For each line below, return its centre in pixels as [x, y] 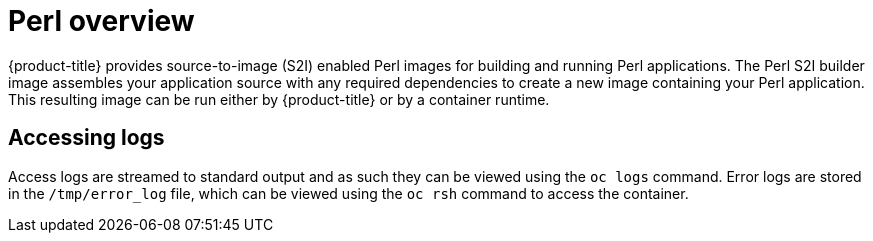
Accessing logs [86, 138]
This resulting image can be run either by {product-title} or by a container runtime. [279, 99]
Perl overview [101, 21]
